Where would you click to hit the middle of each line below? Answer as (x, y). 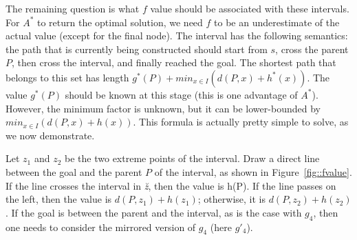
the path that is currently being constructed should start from (137, 49)
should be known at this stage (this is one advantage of (181, 94)
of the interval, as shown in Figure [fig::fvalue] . (253, 171)
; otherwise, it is (231, 199)
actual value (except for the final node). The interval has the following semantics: (177, 36)
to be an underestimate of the (277, 22)
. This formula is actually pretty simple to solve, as (241, 122)
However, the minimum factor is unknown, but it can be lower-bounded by (163, 108)
